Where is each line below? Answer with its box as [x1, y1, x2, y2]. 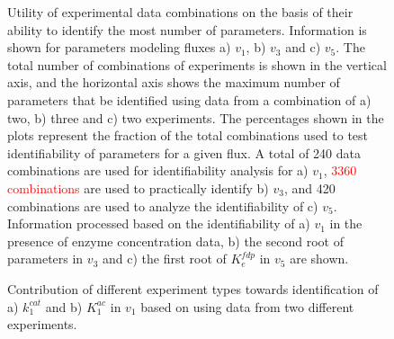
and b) [45, 297, 83, 316]
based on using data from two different [140, 297, 354, 316]
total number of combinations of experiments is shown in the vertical [7, 55, 387, 74]
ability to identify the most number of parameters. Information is [7, 20, 367, 39]
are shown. [290, 249, 349, 268]
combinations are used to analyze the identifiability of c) [7, 196, 318, 215]
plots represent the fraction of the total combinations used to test [7, 126, 369, 145]
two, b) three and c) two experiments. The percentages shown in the [7, 108, 384, 127]
